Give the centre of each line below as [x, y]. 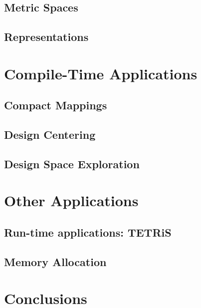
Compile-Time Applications [101, 73]
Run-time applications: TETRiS [88, 232]
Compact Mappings [56, 105]
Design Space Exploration [72, 163]
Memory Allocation [55, 261]
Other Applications [71, 200]
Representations [46, 37]
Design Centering [50, 135]
